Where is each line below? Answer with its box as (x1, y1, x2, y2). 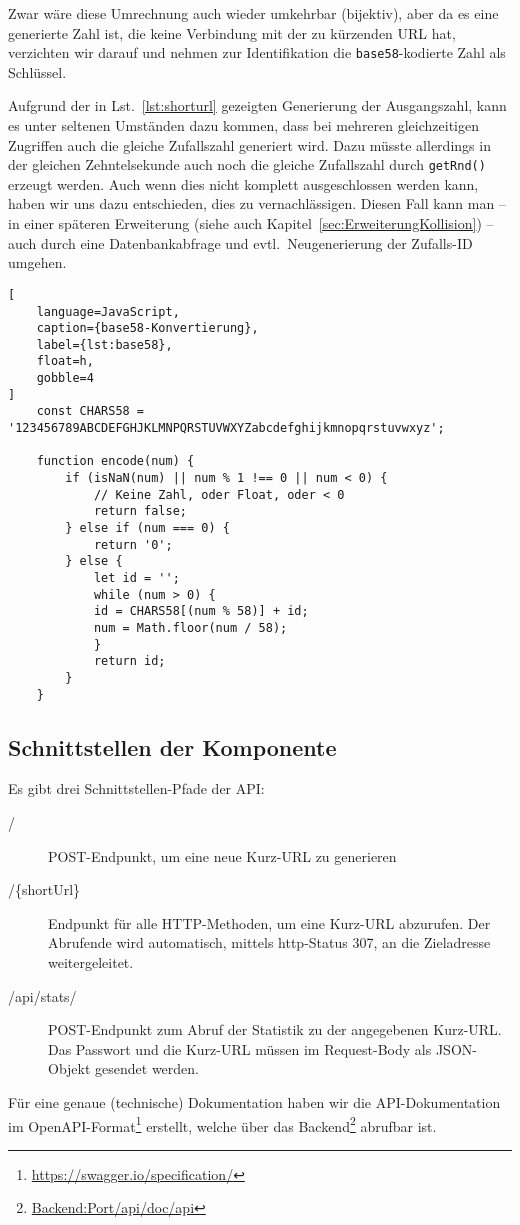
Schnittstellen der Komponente (8, 731, 337, 762)
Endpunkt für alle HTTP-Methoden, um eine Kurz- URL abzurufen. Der (48, 912, 491, 933)
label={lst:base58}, (36, 337, 173, 352)
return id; (93, 654, 166, 669)
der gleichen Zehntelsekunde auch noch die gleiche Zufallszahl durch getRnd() (8, 154, 486, 175)
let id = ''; (93, 571, 180, 585)
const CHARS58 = (36, 404, 145, 419)
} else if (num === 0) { (65, 521, 230, 536)
